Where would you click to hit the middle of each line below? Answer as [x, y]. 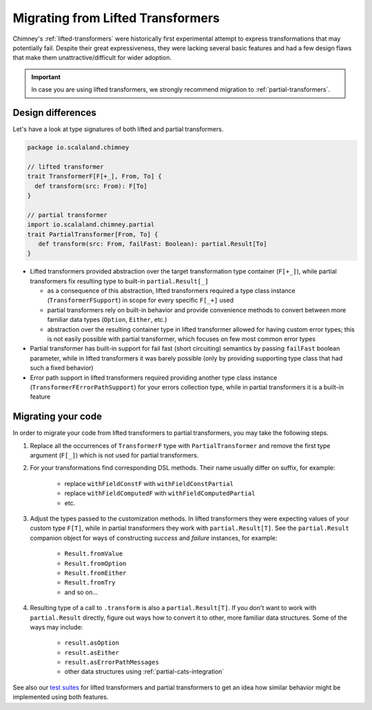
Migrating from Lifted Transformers [116, 18]
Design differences [54, 113]
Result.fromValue [94, 554]
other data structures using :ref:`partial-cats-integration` [144, 671]
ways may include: [56, 627]
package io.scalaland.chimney [78, 147]
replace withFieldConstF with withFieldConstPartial [149, 483]
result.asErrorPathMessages [112, 662]
